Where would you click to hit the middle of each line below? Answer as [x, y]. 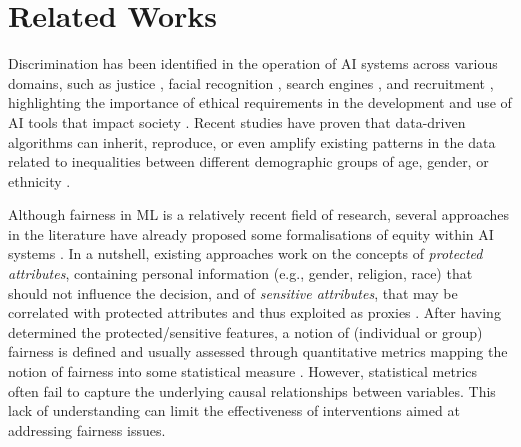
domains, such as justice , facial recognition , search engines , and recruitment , [251, 82]
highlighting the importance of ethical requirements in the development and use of [260, 102]
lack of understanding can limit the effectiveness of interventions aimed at [234, 410]
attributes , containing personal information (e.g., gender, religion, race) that [240, 273]
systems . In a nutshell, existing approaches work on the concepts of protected [245, 253]
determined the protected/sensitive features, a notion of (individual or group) [245, 331]
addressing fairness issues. [87, 429]
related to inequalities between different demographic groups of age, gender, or [248, 161]
